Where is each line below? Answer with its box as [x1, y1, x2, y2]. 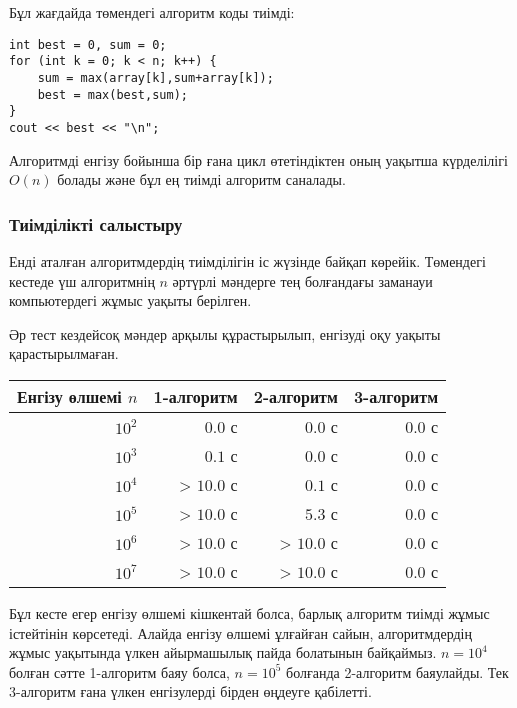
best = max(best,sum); [37, 87, 188, 102]
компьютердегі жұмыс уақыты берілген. [9, 290, 252, 311]
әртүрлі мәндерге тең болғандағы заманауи [172, 270, 433, 291]
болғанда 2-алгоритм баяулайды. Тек [286, 661, 509, 682]
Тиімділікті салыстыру [9, 211, 183, 236]
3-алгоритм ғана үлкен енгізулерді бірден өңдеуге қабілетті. [9, 681, 372, 702]
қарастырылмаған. [9, 343, 119, 364]
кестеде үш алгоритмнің [9, 270, 155, 291]
